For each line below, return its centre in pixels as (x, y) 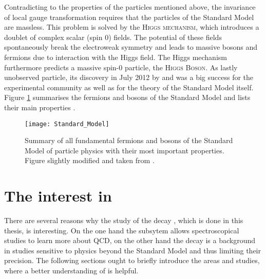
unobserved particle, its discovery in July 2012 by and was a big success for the (129, 77)
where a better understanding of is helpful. (71, 271)
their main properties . (40, 107)
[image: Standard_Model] (67, 124)
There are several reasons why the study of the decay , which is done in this (124, 220)
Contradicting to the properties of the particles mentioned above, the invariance (130, 7)
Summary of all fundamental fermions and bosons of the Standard (129, 140)
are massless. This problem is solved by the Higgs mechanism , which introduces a (132, 27)
